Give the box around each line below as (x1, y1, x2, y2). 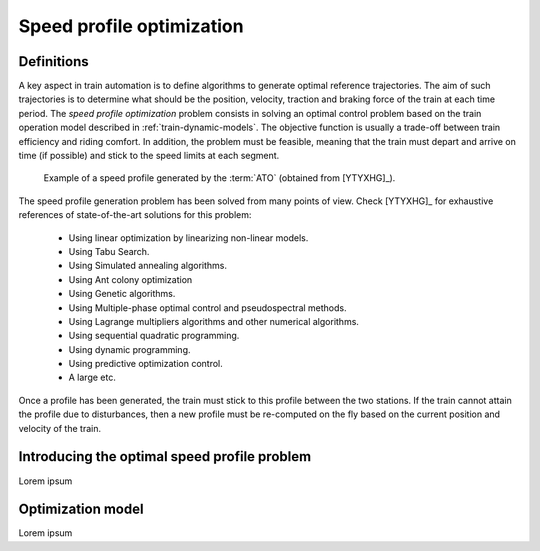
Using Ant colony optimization (68, 273, 193, 285)
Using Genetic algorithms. (68, 288, 176, 300)
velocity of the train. (18, 422, 102, 434)
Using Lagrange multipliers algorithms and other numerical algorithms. (68, 315, 360, 327)
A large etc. (68, 371, 117, 384)
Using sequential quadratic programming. (68, 330, 240, 342)
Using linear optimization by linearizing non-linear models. (68, 231, 309, 244)
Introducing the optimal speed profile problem (18, 448, 312, 465)
